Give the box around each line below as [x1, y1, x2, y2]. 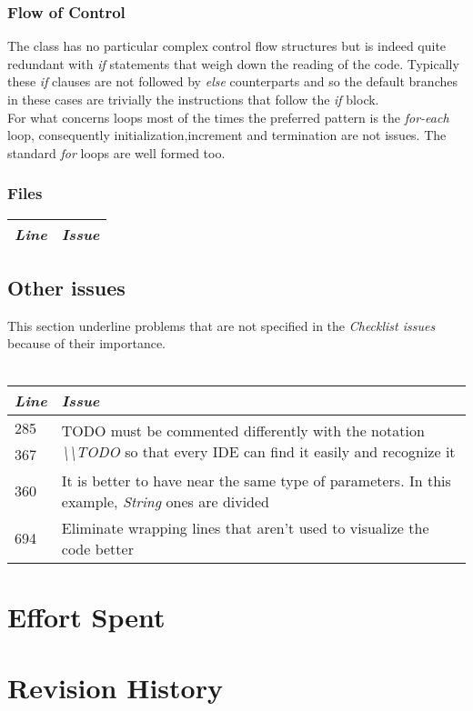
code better [61, 537, 134, 559]
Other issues [7, 273, 126, 301]
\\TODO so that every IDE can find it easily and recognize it [61, 440, 456, 462]
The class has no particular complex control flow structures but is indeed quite [7, 36, 447, 55]
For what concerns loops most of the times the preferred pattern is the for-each [7, 107, 449, 126]
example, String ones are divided [61, 490, 270, 512]
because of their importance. [7, 334, 166, 353]
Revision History [7, 669, 223, 706]
